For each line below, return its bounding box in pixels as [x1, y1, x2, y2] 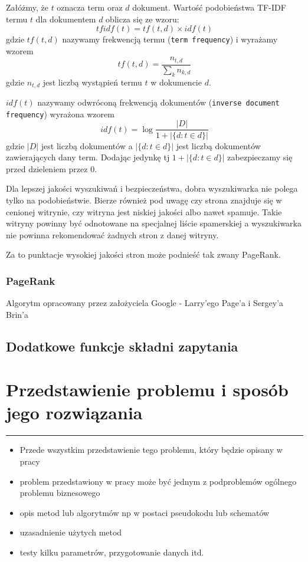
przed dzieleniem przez [6, 162, 88, 175]
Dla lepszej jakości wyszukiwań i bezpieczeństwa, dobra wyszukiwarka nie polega [6, 182, 298, 195]
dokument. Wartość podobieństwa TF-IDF [132, 1, 286, 13]
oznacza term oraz [57, 1, 123, 13]
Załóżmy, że [6, 1, 48, 13]
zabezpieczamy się [227, 151, 293, 163]
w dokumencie [150, 75, 202, 88]
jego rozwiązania [6, 400, 143, 425]
